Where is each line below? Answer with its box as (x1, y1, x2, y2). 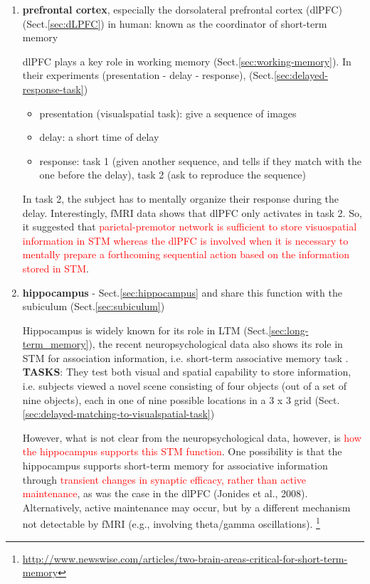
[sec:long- (268, 322, 309, 337)
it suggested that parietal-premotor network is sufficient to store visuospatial (22, 219, 357, 234)
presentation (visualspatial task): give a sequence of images (39, 105, 297, 120)
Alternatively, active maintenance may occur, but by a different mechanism (22, 499, 351, 514)
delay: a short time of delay (39, 129, 159, 144)
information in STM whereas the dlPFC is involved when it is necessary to (22, 233, 349, 248)
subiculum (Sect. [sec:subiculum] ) (22, 299, 165, 314)
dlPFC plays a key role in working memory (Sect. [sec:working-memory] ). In (22, 53, 351, 68)
